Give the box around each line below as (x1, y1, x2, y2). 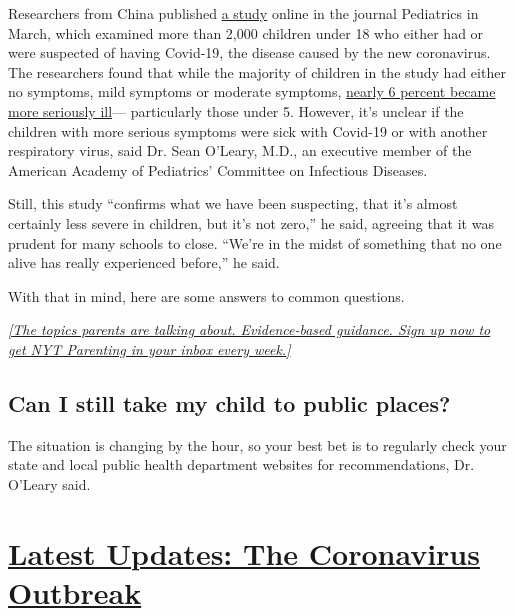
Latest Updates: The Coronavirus (8, 532, 480, 573)
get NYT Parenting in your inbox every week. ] (8, 338, 291, 359)
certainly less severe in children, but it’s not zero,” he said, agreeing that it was (8, 212, 494, 233)
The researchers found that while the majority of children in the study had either (8, 61, 506, 82)
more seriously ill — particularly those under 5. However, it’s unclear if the (8, 100, 464, 121)
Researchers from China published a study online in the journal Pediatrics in (8, 3, 479, 23)
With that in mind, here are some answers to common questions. (8, 285, 405, 306)
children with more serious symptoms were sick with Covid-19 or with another (8, 120, 488, 141)
